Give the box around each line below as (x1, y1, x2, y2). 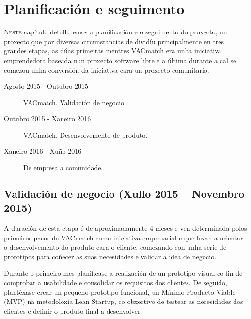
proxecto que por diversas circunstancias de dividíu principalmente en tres (4, 36, 224, 46)
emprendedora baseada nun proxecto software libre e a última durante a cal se (4, 55, 236, 65)
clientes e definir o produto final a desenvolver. (4, 306, 142, 316)
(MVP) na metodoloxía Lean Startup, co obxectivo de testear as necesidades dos (4, 296, 243, 306)
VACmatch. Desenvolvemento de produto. (23, 129, 148, 140)
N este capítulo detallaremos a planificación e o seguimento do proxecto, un (4, 27, 227, 37)
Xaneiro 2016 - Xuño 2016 (4, 146, 82, 156)
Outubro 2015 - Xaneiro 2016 (4, 113, 91, 124)
